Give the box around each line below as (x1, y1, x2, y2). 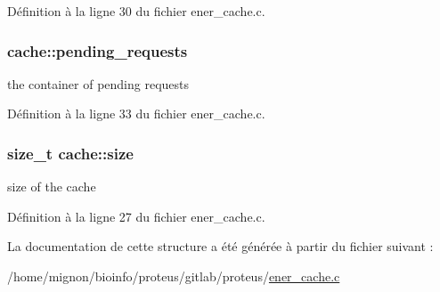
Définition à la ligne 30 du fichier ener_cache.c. (7, 2, 265, 20)
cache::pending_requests (7, 39, 188, 61)
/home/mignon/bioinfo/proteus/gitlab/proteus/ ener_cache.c (7, 267, 340, 285)
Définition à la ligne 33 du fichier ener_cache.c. (7, 104, 265, 123)
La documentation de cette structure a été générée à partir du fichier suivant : (7, 237, 434, 255)
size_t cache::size (7, 142, 134, 164)
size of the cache (7, 177, 96, 196)
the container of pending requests (7, 74, 190, 93)
